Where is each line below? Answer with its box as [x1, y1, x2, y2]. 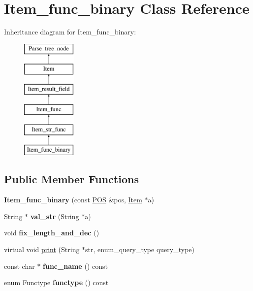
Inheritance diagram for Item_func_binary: [4, 27, 136, 37]
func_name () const [43, 260, 108, 271]
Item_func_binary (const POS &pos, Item [4, 194, 142, 205]
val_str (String [30, 211, 79, 221]
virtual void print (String [4, 244, 80, 255]
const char [4, 260, 35, 271]
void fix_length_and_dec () [4, 227, 99, 238]
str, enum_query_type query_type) [85, 244, 194, 255]
